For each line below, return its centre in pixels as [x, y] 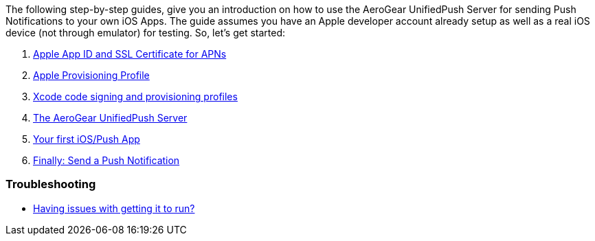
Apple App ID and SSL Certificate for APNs [130, 54]
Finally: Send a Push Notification [106, 160]
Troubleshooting [51, 184]
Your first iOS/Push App [87, 139]
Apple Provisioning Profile [91, 75]
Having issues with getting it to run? [114, 208]
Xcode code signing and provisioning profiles [135, 96]
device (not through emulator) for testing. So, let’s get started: [146, 33]
